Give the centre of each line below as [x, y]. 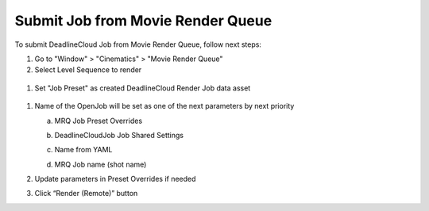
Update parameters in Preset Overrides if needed [115, 179]
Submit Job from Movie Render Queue [143, 21]
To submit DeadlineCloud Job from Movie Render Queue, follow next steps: [138, 44]
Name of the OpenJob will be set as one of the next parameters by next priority [164, 106]
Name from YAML [83, 150]
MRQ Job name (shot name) [100, 164]
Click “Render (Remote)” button [86, 194]
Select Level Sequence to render [88, 70]
